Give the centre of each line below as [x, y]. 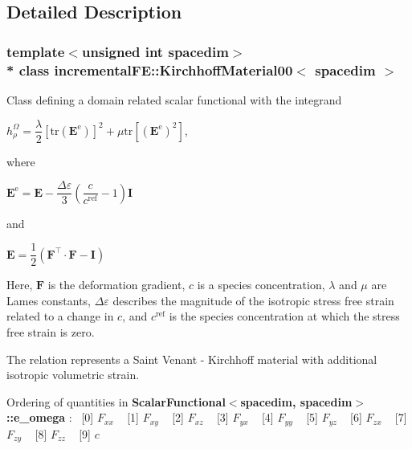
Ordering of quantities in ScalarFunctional [116, 401]
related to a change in [60, 316]
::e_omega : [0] [50, 417]
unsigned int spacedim [155, 51]
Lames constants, [49, 300]
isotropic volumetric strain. [73, 375]
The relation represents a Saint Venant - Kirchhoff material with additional [192, 359]
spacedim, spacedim [296, 401]
